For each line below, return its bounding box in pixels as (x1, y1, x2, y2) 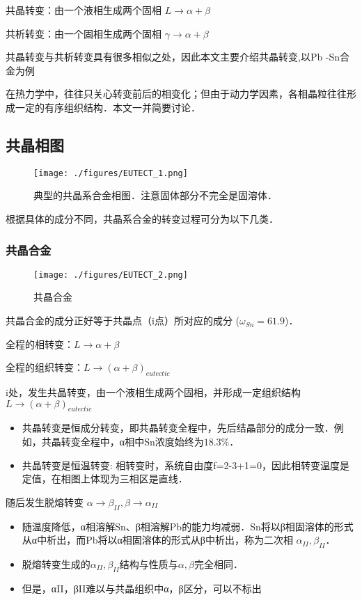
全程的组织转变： (6, 360, 84, 374)
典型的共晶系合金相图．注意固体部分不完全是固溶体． (33, 188, 277, 203)
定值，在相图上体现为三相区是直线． (22, 471, 188, 486)
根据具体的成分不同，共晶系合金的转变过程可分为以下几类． (6, 212, 278, 226)
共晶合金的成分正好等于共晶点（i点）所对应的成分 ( (6, 313, 239, 328)
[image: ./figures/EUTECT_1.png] (33, 168, 188, 178)
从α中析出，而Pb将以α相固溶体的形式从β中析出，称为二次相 (22, 532, 293, 547)
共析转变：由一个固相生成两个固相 (6, 26, 162, 40)
